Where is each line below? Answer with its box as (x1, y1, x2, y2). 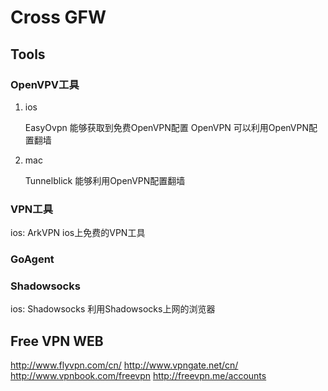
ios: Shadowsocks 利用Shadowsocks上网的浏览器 (10, 303, 216, 315)
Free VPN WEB (10, 332, 104, 350)
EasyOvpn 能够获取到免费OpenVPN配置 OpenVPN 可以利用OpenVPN (24, 121, 310, 133)
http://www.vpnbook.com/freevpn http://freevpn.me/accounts (10, 370, 267, 382)
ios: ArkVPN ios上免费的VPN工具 (10, 227, 146, 239)
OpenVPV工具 (10, 77, 80, 91)
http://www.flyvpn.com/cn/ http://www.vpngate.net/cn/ (10, 359, 239, 371)
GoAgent (10, 252, 55, 266)
